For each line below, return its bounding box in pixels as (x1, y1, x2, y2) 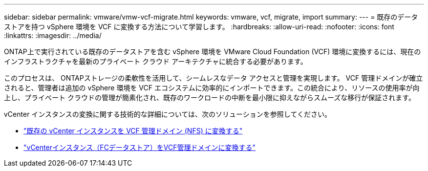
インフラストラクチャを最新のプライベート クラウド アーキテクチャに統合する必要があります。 (4, 57, 307, 65)
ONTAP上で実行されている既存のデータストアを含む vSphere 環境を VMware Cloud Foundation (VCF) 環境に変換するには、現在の (4, 47, 421, 56)
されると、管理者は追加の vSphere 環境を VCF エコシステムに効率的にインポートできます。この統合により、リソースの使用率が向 (4, 84, 420, 92)
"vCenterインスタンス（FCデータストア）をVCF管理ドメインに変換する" (23, 143, 256, 151)
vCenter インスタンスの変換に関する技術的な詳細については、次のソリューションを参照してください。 (4, 110, 331, 118)
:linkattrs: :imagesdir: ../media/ (4, 31, 102, 40)
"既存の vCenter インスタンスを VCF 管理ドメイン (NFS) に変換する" (23, 127, 243, 135)
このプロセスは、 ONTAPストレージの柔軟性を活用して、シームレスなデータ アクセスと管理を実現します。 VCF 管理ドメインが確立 (4, 74, 423, 82)
